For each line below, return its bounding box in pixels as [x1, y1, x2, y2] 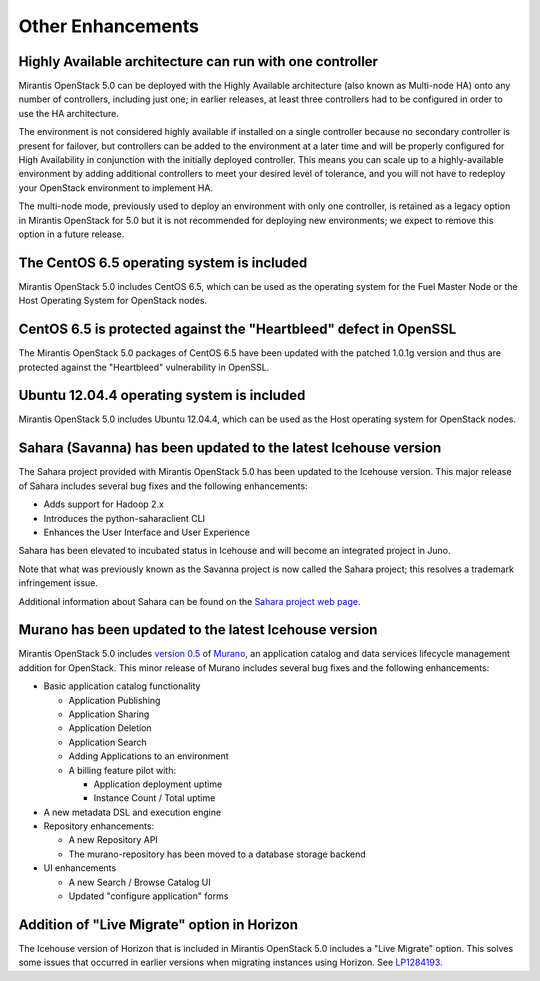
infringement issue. [18, 577, 99, 589]
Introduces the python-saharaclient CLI [43, 512, 205, 524]
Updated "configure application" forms [68, 890, 229, 902]
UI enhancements [43, 862, 117, 874]
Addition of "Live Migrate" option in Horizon [18, 916, 299, 933]
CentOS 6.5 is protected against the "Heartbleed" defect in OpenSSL [18, 321, 457, 338]
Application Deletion [68, 722, 152, 734]
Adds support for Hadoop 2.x [43, 498, 165, 510]
